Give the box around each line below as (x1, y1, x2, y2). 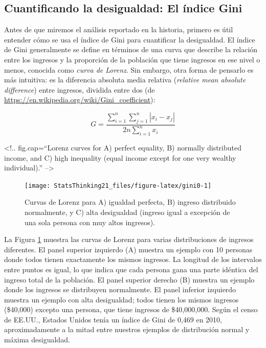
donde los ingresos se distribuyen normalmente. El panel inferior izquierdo (4, 284, 236, 295)
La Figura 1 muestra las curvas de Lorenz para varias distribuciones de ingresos (4, 234, 254, 245)
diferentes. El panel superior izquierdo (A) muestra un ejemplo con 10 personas (4, 244, 253, 254)
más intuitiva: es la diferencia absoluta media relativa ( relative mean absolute (4, 74, 246, 85)
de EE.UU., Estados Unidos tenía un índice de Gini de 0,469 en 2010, (4, 314, 222, 324)
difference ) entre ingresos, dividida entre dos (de (4, 84, 155, 95)
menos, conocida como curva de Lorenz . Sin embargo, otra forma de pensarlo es (4, 64, 254, 75)
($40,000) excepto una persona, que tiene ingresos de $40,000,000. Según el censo (4, 304, 258, 315)
